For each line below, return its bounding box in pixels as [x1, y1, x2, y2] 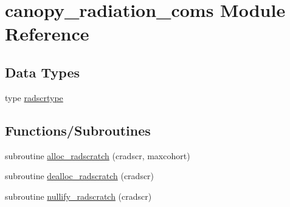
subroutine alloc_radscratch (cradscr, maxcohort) [5, 149, 190, 162]
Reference [5, 21, 89, 46]
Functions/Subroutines [5, 120, 151, 139]
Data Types [5, 62, 80, 81]
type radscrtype [5, 91, 63, 103]
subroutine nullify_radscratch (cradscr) [5, 189, 152, 202]
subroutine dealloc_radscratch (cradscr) [5, 169, 154, 182]
